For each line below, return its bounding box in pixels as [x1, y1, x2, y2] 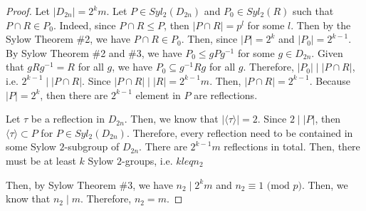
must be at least [6, 153, 76, 168]
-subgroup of [64, 139, 120, 154]
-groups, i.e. [121, 153, 173, 168]
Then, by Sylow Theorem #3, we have [6, 177, 173, 192]
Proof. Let [6, 4, 50, 18]
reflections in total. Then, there [224, 139, 360, 154]
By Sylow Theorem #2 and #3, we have [6, 45, 182, 60]
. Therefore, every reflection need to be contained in [126, 125, 353, 140]
